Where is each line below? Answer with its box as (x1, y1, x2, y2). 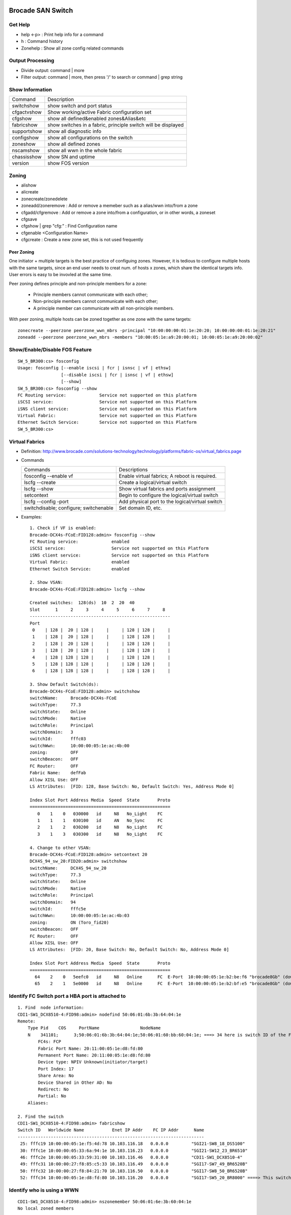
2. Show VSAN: (30, 580, 63, 585)
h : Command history (21, 38, 63, 44)
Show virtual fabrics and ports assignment (119, 485, 216, 492)
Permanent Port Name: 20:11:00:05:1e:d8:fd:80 (38, 1053, 151, 1058)
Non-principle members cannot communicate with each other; (33, 298, 158, 304)
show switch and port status (47, 103, 113, 109)
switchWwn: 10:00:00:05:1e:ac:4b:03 (30, 913, 129, 919)
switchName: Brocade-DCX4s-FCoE (30, 695, 117, 701)
